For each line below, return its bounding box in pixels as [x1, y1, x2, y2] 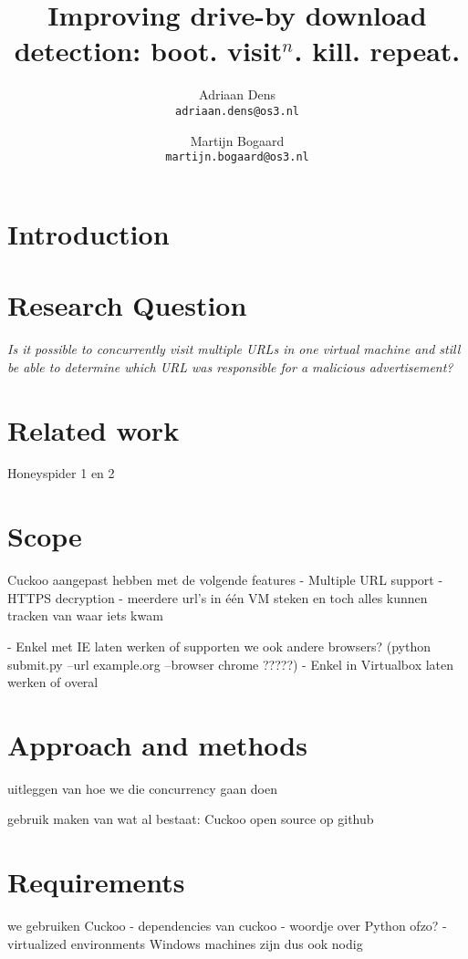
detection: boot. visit [14, 32, 283, 69]
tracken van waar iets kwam [7, 606, 163, 625]
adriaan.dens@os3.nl [174, 104, 300, 118]
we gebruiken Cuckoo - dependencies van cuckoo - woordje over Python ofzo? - [7, 916, 447, 935]
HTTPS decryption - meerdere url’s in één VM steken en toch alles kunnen [7, 588, 428, 607]
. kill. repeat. [294, 32, 461, 69]
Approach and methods [7, 725, 307, 763]
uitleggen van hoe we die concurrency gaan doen [7, 778, 278, 797]
